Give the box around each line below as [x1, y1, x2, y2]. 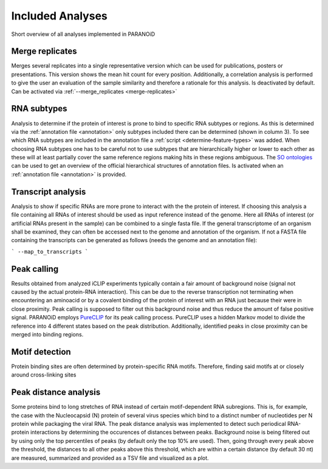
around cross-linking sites [11, 371, 77, 378]
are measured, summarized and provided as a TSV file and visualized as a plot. [11, 454, 209, 462]
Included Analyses [11, 9, 108, 23]
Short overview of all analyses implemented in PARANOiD [11, 30, 155, 38]
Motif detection [11, 347, 71, 357]
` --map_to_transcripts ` [11, 248, 89, 255]
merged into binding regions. [11, 330, 84, 338]
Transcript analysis [11, 186, 86, 197]
